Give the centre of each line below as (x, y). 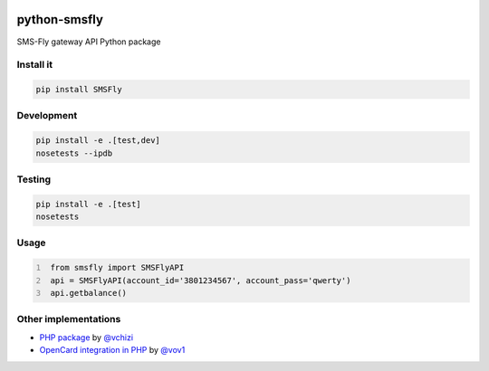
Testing (34, 179)
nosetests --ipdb (74, 153)
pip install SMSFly (79, 90)
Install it (35, 65)
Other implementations (69, 319)
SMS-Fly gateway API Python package (89, 42)
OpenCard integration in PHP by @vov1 (112, 350)
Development (47, 116)
